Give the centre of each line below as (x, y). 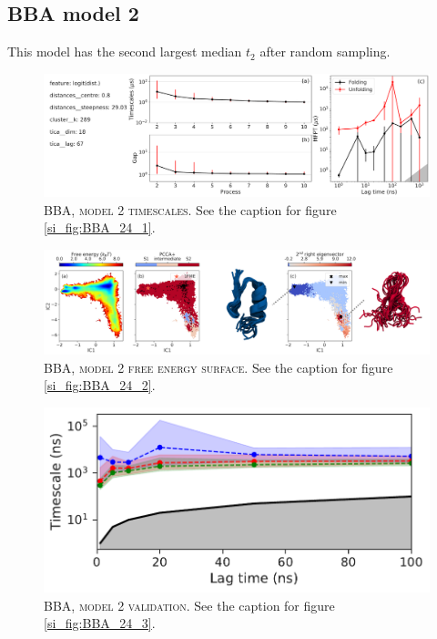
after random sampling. (325, 52)
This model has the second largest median (125, 52)
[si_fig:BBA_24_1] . (100, 227)
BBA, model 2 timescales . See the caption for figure (190, 209)
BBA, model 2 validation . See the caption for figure (189, 605)
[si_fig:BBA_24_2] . (100, 385)
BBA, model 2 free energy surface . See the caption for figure (218, 367)
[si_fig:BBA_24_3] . (100, 623)
